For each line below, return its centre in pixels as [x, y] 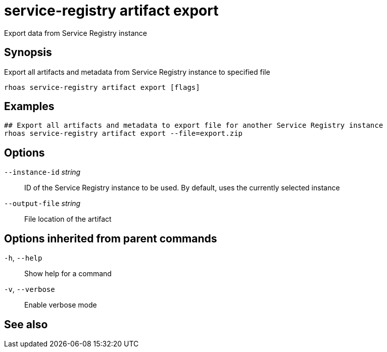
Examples [29, 107]
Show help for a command [68, 274]
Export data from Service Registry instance [76, 33]
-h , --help [23, 258]
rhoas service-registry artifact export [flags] [102, 87]
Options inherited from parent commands [111, 238]
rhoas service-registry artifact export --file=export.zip [124, 134]
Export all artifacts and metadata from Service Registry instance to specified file [137, 72]
